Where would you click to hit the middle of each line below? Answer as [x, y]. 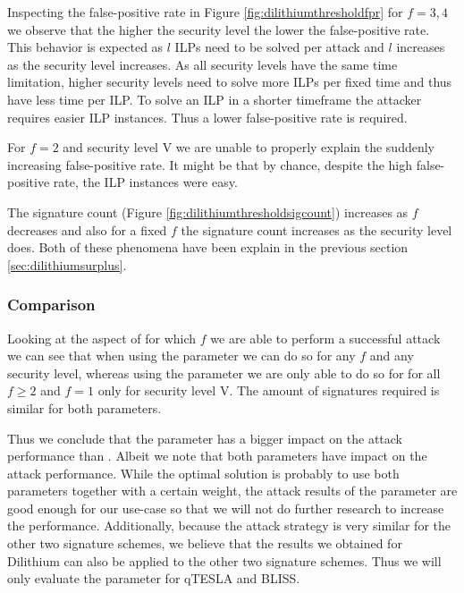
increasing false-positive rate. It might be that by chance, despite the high [210, 164]
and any [392, 356]
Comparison [51, 305]
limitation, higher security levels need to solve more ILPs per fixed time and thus [230, 82]
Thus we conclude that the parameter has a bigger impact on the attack [205, 438]
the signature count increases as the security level [316, 229]
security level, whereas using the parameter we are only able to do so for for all [224, 373]
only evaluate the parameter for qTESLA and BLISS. [154, 578]
